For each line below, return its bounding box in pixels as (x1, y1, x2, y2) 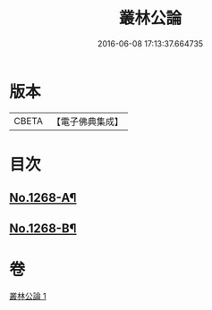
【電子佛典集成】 (51, 115, 123, 128)
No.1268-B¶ (9, 221, 77, 236)
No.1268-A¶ (9, 190, 77, 205)
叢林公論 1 (9, 290, 47, 301)
